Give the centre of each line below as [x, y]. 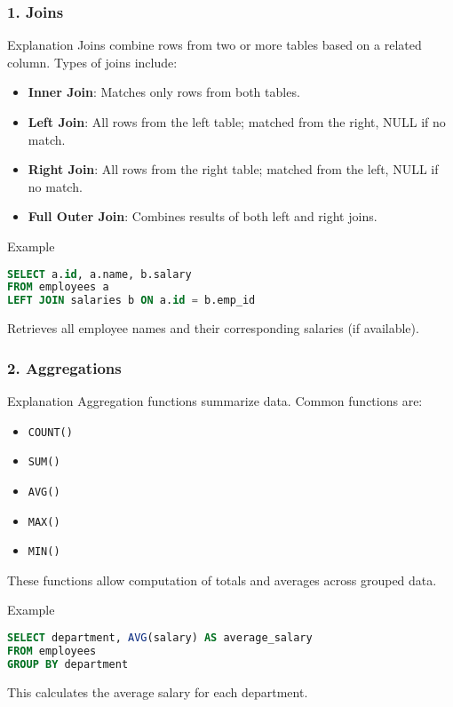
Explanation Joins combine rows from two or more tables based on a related [215, 45]
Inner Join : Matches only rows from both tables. [164, 92]
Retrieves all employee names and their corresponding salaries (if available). [213, 328]
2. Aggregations [64, 367]
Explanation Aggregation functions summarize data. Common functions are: [215, 401]
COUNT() [50, 432]
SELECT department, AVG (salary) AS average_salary [160, 638]
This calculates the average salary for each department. [158, 691]
